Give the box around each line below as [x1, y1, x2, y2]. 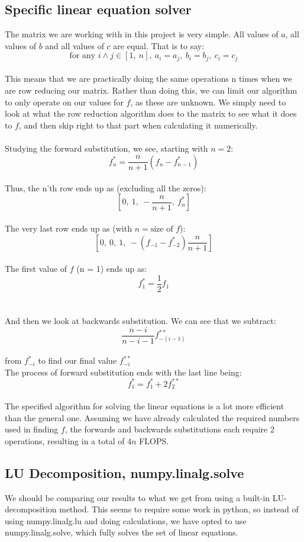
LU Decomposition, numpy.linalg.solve [5, 463, 244, 482]
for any [69, 52, 96, 60]
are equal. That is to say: [113, 39, 205, 52]
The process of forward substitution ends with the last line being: [5, 365, 242, 378]
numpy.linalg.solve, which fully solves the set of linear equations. [5, 526, 238, 538]
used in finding [5, 423, 59, 435]
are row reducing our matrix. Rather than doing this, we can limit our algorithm [5, 84, 297, 97]
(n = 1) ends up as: [76, 262, 147, 275]
